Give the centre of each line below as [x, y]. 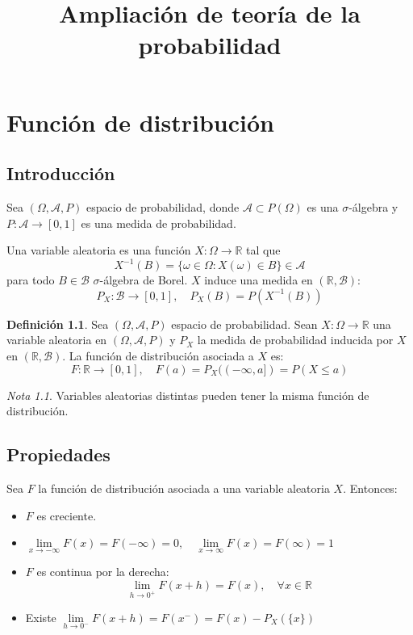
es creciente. [67, 515]
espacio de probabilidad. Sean [244, 324]
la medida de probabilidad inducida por [295, 340]
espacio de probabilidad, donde [163, 206]
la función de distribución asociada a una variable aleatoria [184, 488]
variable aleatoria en [57, 340]
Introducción [61, 173]
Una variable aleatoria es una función [99, 250]
